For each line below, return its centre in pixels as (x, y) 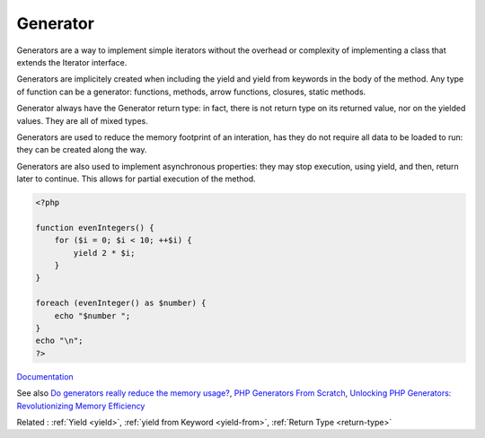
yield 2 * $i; (104, 253)
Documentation (45, 376)
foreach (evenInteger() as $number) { (121, 303)
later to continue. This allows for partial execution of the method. (136, 179)
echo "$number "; (93, 315)
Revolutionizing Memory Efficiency (81, 406)
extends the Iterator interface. (72, 62)
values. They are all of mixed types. (82, 120)
